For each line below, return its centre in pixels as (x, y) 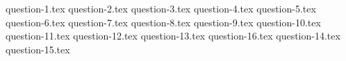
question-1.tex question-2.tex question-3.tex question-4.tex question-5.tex (161, 8)
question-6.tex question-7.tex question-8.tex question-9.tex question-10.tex (163, 22)
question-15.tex (38, 49)
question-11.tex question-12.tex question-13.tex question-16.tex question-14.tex (173, 36)
